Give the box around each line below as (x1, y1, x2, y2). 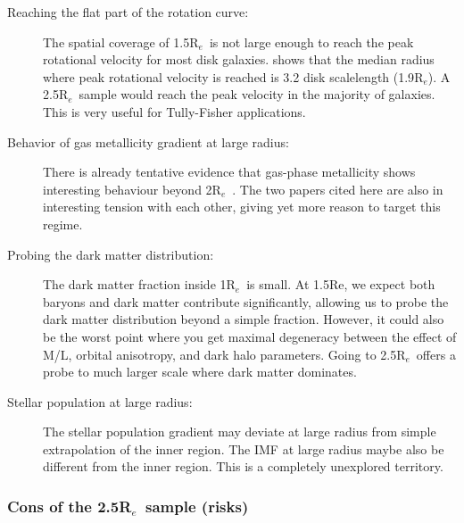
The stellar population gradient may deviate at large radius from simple (43, 422, 436, 441)
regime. (43, 214, 83, 233)
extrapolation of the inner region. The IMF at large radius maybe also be (43, 439, 444, 458)
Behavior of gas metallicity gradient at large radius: (7, 132, 289, 151)
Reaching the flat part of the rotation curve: (7, 3, 249, 21)
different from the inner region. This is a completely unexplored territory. (43, 457, 443, 476)
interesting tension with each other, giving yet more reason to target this (43, 197, 441, 216)
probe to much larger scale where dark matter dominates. (43, 362, 357, 381)
